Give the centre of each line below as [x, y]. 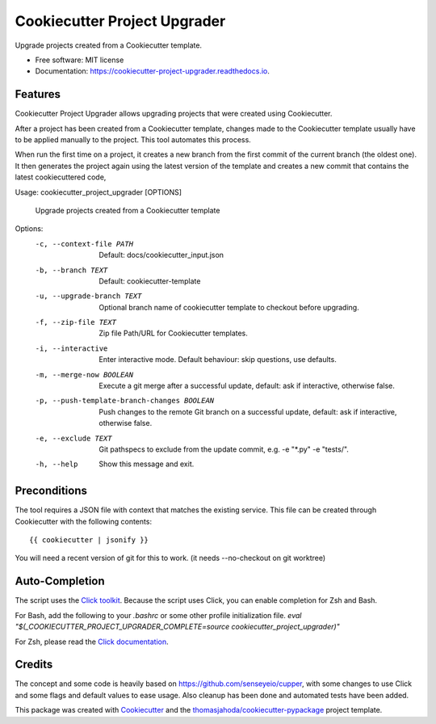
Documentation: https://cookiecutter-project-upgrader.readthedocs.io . [153, 71]
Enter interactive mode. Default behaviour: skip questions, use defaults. [218, 360]
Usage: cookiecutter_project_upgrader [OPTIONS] [98, 192]
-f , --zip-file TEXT [76, 322]
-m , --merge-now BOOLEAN [84, 375]
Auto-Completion [60, 581]
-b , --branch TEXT [71, 270]
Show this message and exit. [147, 464]
